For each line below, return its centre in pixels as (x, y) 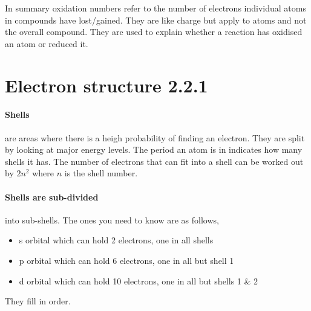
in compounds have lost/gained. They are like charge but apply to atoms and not (156, 20)
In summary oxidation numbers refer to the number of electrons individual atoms (155, 8)
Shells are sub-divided (52, 197)
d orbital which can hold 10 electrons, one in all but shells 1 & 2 (139, 281)
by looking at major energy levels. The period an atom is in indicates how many (154, 149)
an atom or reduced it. (47, 43)
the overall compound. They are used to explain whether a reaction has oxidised (154, 32)
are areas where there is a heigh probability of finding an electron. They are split (155, 137)
